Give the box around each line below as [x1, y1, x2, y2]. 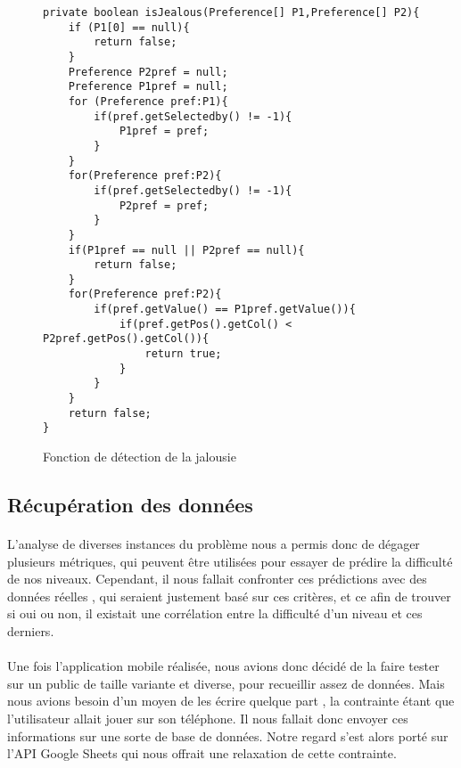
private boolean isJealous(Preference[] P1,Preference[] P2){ [43, 6, 420, 19]
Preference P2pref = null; [68, 65, 228, 78]
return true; [144, 347, 222, 361]
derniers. [7, 621, 54, 640]
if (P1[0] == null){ [68, 20, 190, 34]
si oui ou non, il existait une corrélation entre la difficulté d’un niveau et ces [7, 604, 423, 623]
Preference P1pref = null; [68, 80, 228, 94]
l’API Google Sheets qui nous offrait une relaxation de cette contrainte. [7, 744, 397, 763]
